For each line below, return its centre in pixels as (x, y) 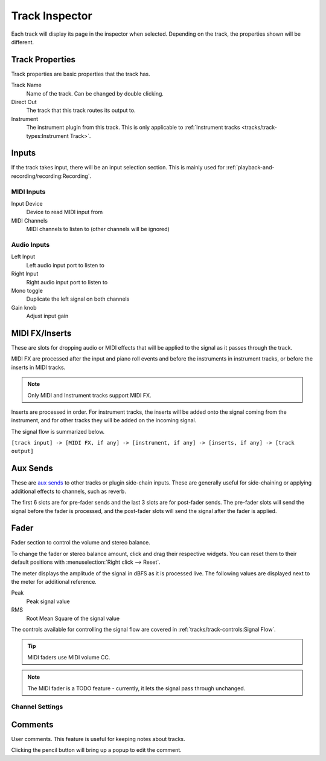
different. (23, 42)
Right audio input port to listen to (67, 282)
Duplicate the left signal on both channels (78, 299)
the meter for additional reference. (54, 582)
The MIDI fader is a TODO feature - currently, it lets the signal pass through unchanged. (136, 688)
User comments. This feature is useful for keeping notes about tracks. (98, 739)
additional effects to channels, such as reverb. (69, 491)
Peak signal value (48, 601)
